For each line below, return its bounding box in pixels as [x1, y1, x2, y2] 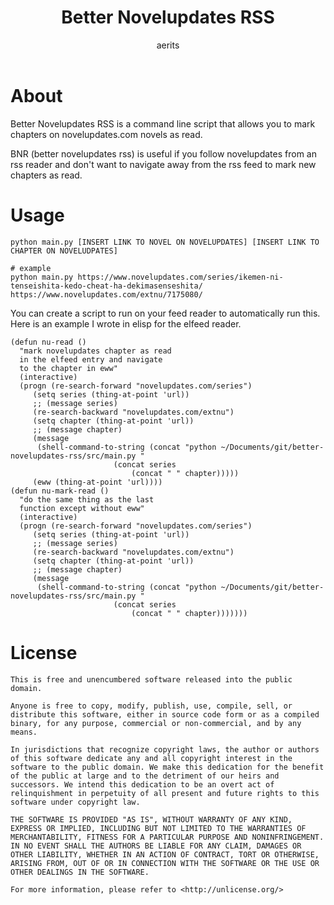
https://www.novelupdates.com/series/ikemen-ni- [77, 272, 284, 282]
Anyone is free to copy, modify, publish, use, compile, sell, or [10, 701, 293, 711]
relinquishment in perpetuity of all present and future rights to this [10, 788, 320, 798]
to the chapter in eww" [19, 363, 118, 373]
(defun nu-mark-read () [10, 486, 110, 496]
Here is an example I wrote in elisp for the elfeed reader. [10, 317, 242, 330]
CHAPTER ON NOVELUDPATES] [10, 246, 118, 256]
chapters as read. [10, 169, 83, 181]
